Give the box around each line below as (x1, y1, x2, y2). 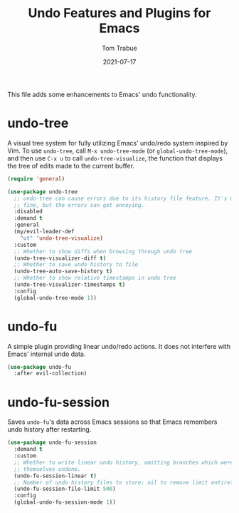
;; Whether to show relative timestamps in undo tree (14, 275, 176, 282)
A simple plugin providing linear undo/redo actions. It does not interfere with (7, 342, 231, 350)
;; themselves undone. (14, 465, 81, 472)
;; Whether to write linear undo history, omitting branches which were (14, 459, 234, 466)
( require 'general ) (7, 175, 65, 183)
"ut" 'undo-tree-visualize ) (20, 234, 103, 242)
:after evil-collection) (14, 370, 87, 377)
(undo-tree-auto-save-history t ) (14, 268, 113, 275)
